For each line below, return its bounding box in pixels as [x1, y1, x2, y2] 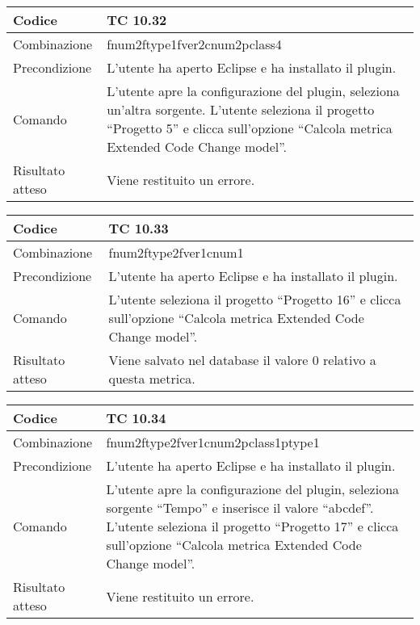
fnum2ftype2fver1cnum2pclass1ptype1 [106, 433, 320, 451]
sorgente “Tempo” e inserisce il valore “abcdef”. [106, 498, 374, 517]
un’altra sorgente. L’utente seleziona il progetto [107, 100, 375, 119]
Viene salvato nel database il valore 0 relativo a [108, 350, 376, 369]
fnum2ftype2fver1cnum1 [108, 243, 244, 262]
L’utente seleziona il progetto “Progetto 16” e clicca [108, 290, 401, 308]
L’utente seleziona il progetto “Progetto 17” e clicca [106, 517, 399, 535]
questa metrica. [108, 369, 195, 388]
